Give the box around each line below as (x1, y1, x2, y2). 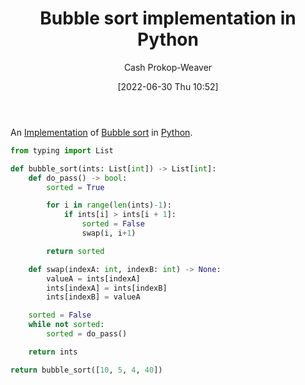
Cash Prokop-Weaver (123, 61, 213, 73)
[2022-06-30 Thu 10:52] (117, 80, 219, 92)
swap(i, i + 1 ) (81, 228, 137, 239)
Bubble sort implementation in (39, 7, 297, 30)
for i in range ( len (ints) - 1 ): (46, 200, 172, 211)
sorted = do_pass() (46, 329, 128, 339)
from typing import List (10, 145, 114, 156)
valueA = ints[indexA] (46, 273, 141, 284)
